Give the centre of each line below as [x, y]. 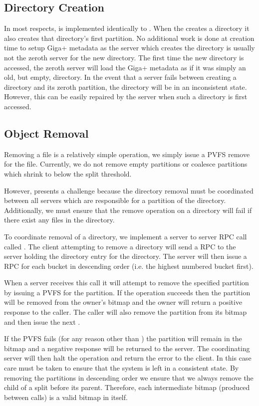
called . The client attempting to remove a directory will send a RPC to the [120, 246]
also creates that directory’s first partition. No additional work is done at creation [129, 38]
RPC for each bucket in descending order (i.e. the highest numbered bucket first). [129, 266]
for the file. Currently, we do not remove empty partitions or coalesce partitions [126, 164]
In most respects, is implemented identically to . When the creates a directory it [127, 28]
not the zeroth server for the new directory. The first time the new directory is [124, 57]
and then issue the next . [42, 321]
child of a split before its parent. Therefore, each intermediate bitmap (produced [127, 387]
